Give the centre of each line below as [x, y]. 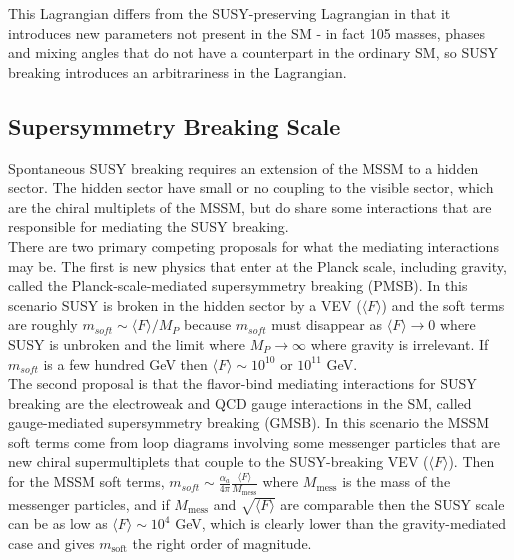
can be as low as [58, 523]
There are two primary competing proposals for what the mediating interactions [253, 245]
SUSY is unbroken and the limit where [127, 343]
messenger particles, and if [89, 503]
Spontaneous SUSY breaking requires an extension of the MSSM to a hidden [243, 167]
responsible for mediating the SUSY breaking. [148, 226]
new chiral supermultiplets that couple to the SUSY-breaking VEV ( [218, 461]
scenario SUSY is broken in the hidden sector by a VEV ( [185, 304]
